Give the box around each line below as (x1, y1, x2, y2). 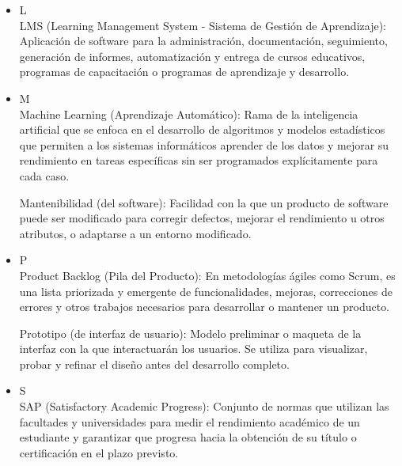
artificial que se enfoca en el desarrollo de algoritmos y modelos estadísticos (19, 121, 385, 138)
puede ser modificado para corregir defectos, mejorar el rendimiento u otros (19, 210, 385, 226)
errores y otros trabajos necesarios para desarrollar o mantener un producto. (19, 298, 390, 315)
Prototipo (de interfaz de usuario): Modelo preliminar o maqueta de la (19, 324, 362, 341)
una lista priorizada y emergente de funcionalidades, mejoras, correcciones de (19, 282, 393, 299)
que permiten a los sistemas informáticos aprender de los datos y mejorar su (19, 136, 389, 153)
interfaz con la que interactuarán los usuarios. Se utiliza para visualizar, (19, 340, 368, 357)
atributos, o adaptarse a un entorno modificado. (19, 225, 252, 241)
